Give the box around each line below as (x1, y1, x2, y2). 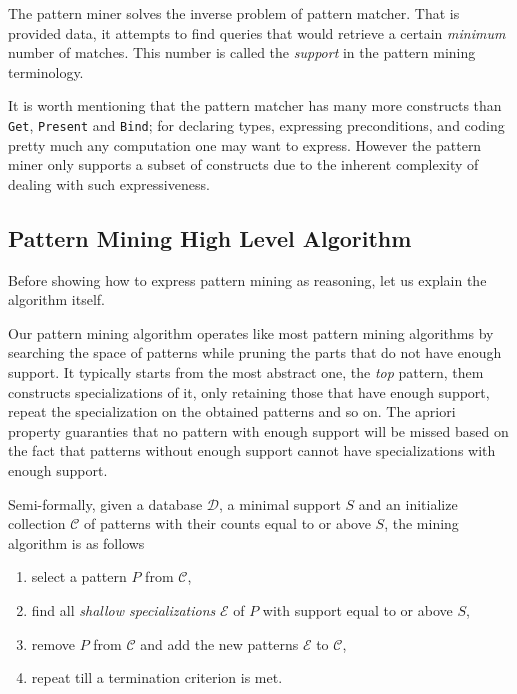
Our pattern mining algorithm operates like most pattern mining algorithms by (8, 322, 494, 343)
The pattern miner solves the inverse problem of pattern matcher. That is (8, 3, 460, 23)
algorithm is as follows (8, 532, 145, 553)
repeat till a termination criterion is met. (31, 667, 283, 688)
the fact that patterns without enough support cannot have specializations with (8, 440, 496, 461)
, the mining (384, 513, 459, 534)
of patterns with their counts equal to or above (84, 513, 371, 534)
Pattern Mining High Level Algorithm (8, 222, 412, 253)
